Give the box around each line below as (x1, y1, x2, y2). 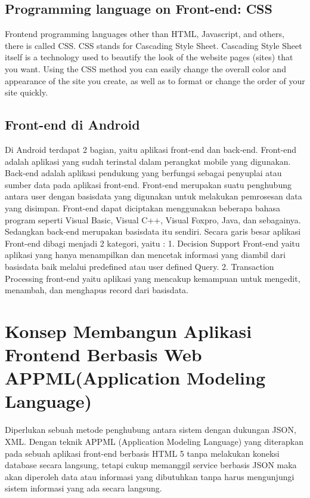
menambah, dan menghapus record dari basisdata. (5, 284, 188, 296)
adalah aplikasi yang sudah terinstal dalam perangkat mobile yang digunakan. (5, 155, 291, 167)
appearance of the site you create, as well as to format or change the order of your (5, 74, 305, 87)
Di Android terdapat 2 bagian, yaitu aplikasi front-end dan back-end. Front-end (5, 143, 297, 155)
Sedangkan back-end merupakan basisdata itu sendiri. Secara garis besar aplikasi (5, 225, 301, 238)
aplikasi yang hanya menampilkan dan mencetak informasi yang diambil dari (5, 248, 286, 261)
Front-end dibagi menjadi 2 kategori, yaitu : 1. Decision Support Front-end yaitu (5, 236, 300, 249)
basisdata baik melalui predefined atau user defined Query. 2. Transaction (5, 260, 274, 272)
